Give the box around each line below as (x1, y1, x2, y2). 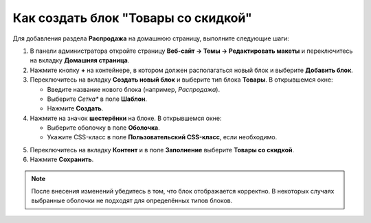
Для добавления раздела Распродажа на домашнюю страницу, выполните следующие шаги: (12, 34, 290, 43)
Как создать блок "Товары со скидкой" (12, 10, 252, 25)
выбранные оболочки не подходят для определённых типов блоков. (31, 196, 233, 205)
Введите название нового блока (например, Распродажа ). (47, 85, 220, 93)
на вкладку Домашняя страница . (30, 56, 130, 64)
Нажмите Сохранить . (30, 155, 94, 164)
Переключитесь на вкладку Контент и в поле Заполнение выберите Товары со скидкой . (30, 145, 295, 154)
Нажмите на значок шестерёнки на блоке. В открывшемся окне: (30, 114, 222, 122)
